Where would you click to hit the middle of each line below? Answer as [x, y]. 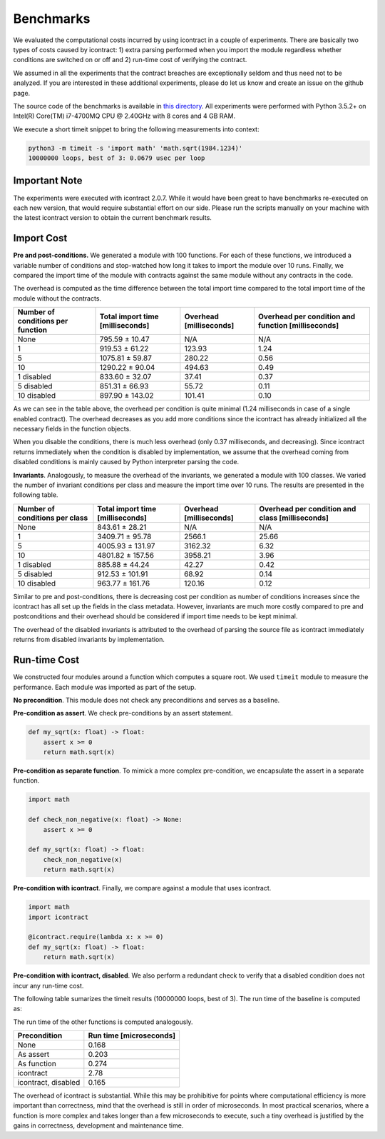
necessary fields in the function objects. [72, 428]
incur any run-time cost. [48, 985]
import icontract [58, 917]
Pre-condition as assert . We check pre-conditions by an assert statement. [123, 713]
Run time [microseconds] [132, 1035]
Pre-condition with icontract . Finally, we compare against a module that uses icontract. [142, 888]
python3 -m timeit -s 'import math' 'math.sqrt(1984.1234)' [135, 148]
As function [37, 1064]
